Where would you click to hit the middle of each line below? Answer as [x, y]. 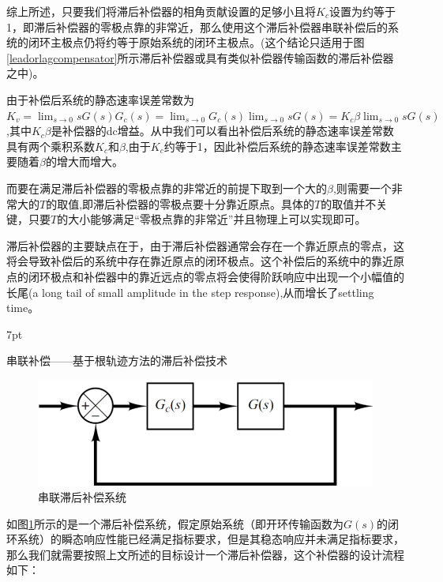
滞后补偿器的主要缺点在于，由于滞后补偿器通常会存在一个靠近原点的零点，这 [205, 245]
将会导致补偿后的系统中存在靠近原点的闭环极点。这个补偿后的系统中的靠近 [200, 261]
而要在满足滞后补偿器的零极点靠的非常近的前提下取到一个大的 [167, 188]
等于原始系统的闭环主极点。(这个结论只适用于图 [240, 42]
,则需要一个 [362, 188]
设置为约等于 [362, 11]
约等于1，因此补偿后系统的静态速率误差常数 [277, 146]
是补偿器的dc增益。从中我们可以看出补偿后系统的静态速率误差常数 [222, 131]
